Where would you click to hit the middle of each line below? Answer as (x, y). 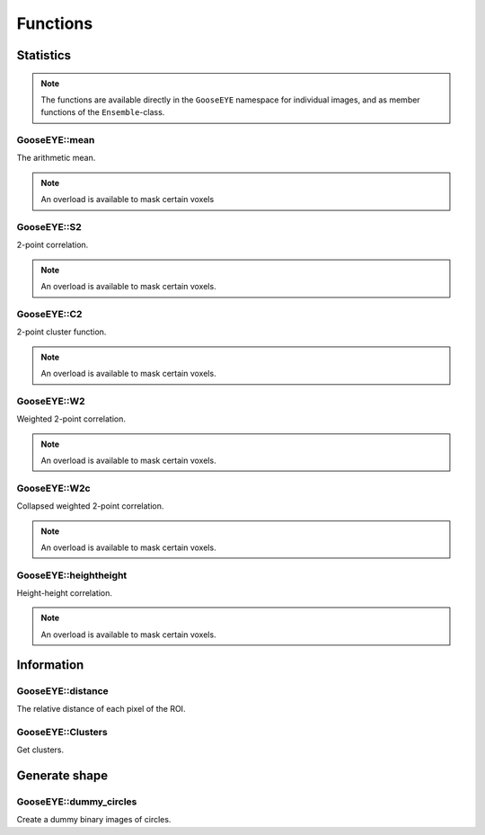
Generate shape (62, 775)
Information (50, 665)
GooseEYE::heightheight (72, 575)
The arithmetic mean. (56, 158)
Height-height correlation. (64, 593)
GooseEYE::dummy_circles (77, 802)
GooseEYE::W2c (53, 488)
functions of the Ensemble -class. (103, 112)
